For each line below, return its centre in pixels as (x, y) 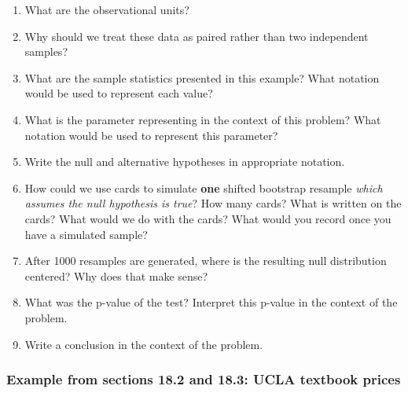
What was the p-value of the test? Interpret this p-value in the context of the (211, 302)
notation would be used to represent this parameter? (151, 135)
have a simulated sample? (86, 234)
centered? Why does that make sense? (116, 275)
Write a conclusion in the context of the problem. (144, 344)
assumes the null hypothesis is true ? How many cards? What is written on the (213, 203)
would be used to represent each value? (119, 93)
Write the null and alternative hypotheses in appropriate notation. (185, 162)
